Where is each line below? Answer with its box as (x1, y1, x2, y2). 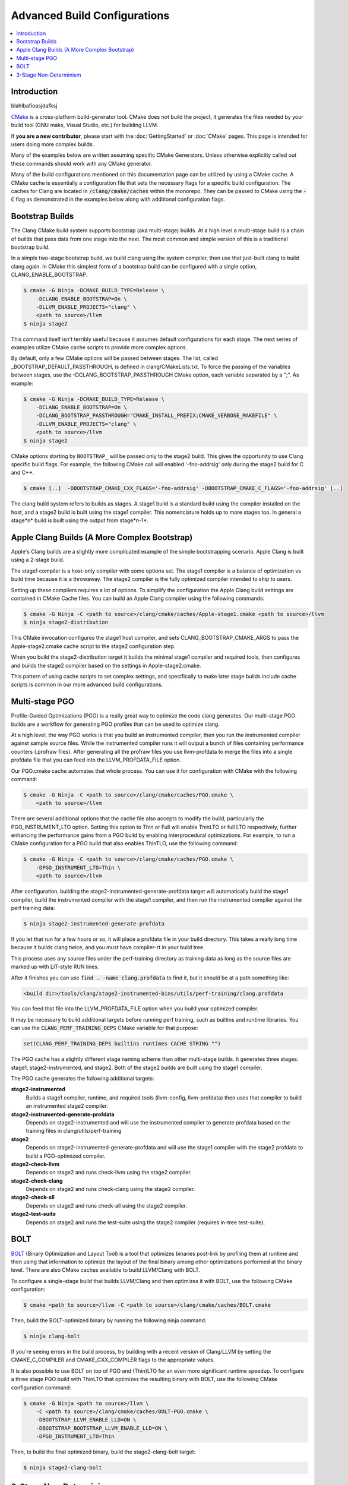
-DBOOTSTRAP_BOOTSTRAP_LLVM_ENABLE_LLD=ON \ (36, 1424, 168, 1432)
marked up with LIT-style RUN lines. (11, 963, 99, 971)
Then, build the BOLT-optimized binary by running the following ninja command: (11, 1317, 207, 1324)
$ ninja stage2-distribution (23, 619, 109, 626)
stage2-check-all (11, 1194, 55, 1201)
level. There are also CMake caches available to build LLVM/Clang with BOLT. (11, 1266, 201, 1274)
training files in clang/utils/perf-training (26, 1127, 122, 1135)
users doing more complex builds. (11, 140, 94, 148)
